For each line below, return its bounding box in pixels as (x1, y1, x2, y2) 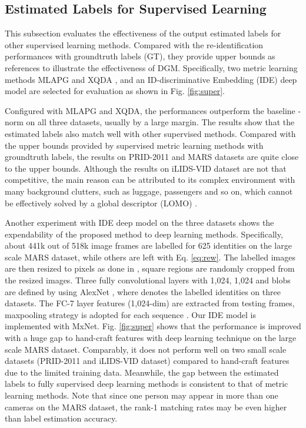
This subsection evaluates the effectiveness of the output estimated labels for (5, 27, 281, 39)
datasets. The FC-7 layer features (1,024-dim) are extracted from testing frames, (5, 297, 295, 309)
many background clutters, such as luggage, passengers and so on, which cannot (5, 185, 293, 197)
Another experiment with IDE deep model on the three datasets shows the (5, 216, 274, 229)
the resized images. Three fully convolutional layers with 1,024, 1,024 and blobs (5, 274, 291, 286)
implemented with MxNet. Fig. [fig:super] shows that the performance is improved (5, 320, 301, 332)
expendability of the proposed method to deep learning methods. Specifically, (5, 228, 283, 240)
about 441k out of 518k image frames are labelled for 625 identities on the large (5, 239, 292, 252)
